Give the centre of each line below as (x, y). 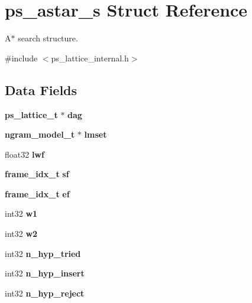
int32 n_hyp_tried (43, 253)
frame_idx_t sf (37, 174)
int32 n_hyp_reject (45, 293)
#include (21, 58)
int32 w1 (21, 214)
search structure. (48, 38)
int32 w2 (21, 234)
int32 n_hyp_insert (45, 273)
